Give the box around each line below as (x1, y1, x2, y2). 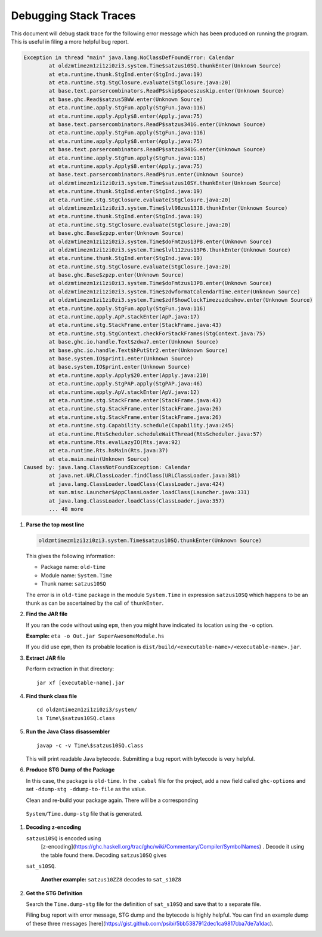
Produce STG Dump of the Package (26, 766, 115, 773)
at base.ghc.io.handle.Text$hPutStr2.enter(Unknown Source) (48, 347, 228, 354)
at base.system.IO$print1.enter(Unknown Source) (48, 355, 194, 362)
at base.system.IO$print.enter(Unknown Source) (48, 363, 191, 370)
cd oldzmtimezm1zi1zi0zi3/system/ (36, 706, 137, 714)
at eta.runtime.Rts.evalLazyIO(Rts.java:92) (48, 439, 181, 445)
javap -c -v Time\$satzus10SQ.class (36, 742, 144, 749)
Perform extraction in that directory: (26, 665, 114, 672)
